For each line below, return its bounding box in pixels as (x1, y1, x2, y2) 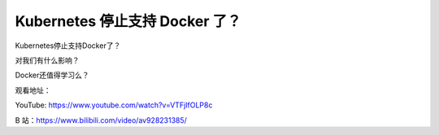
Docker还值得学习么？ (15, 70, 89, 81)
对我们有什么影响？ (15, 55, 80, 65)
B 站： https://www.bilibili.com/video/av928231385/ (15, 115, 187, 125)
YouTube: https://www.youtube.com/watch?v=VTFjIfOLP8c (15, 100, 213, 110)
